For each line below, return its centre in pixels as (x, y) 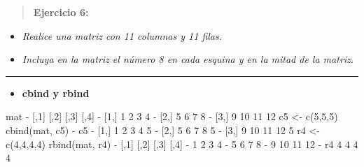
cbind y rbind (56, 93)
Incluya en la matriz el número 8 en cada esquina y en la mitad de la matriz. (188, 59)
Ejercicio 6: (61, 12)
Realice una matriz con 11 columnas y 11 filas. (122, 35)
